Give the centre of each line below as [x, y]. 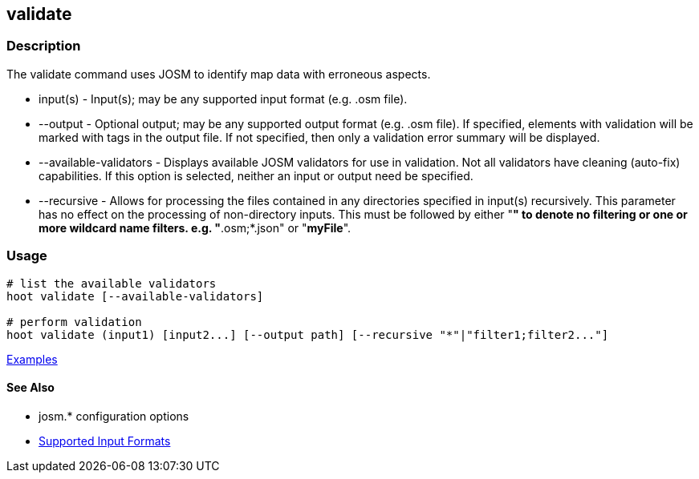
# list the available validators [112, 283]
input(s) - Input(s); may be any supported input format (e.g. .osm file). [223, 99]
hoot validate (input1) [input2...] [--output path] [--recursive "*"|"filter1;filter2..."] [308, 334]
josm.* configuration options [114, 416]
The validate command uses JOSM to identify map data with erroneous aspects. [219, 74]
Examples [32, 359]
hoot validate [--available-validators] [135, 296]
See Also [30, 388]
